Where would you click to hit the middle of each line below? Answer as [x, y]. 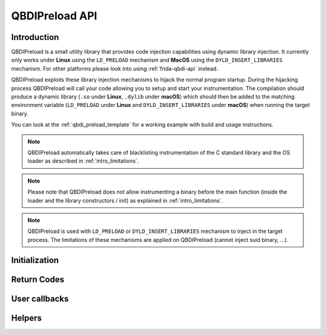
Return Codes [38, 279]
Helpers [26, 318]
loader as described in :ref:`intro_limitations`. [83, 161]
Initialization [35, 260]
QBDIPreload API [54, 16]
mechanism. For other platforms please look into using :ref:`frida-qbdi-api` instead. [114, 68]
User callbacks [40, 298]
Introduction [35, 37]
